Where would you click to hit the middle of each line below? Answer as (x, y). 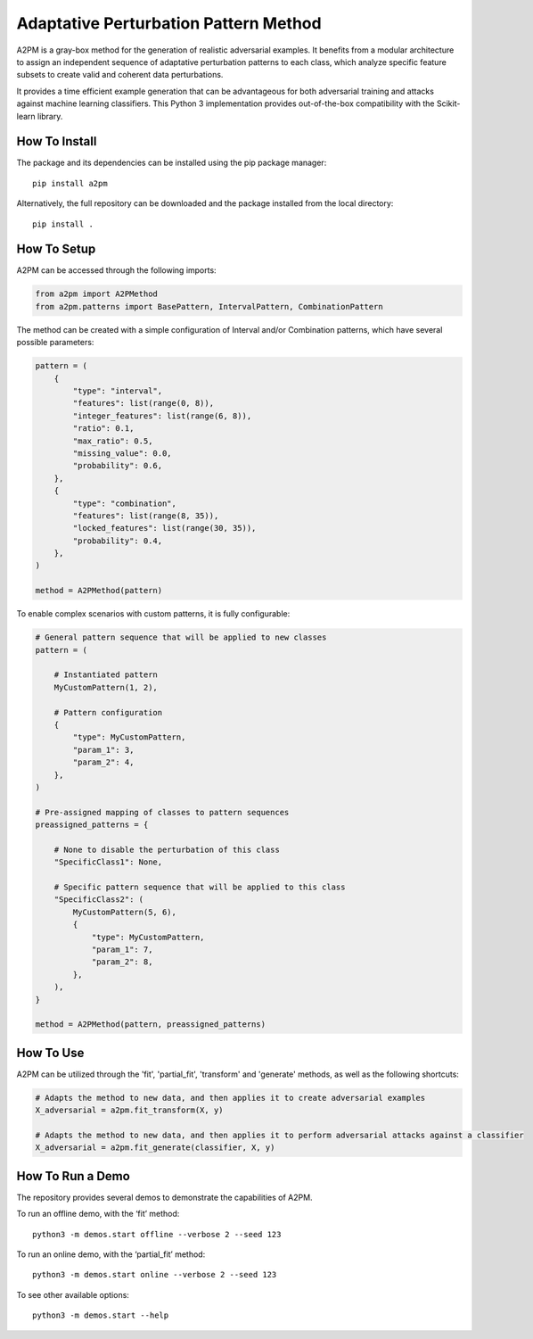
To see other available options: (73, 1294)
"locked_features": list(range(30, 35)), (164, 528)
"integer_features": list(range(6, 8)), (162, 416)
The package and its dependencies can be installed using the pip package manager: (172, 163)
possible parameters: (55, 343)
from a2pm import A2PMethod (96, 294)
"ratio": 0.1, (103, 429)
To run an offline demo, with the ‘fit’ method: (98, 1214)
